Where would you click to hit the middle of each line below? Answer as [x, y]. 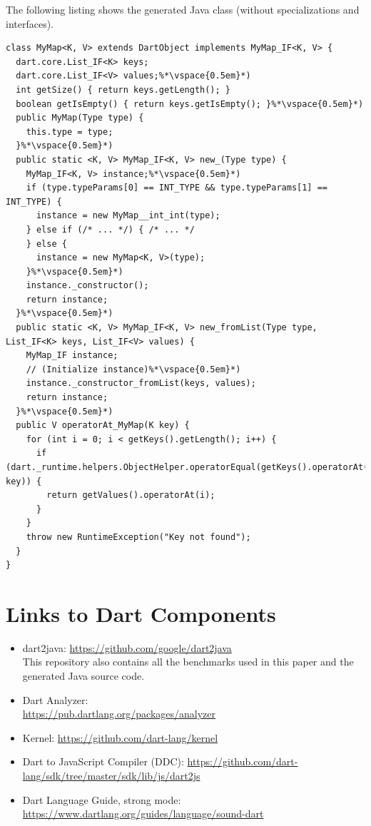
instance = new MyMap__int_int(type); [128, 216]
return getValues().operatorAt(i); [131, 495]
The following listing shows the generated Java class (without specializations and [183, 9]
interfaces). [30, 23]
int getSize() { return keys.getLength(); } [123, 90]
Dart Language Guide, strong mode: [102, 799]
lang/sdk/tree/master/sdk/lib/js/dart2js [111, 776]
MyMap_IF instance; [72, 356]
